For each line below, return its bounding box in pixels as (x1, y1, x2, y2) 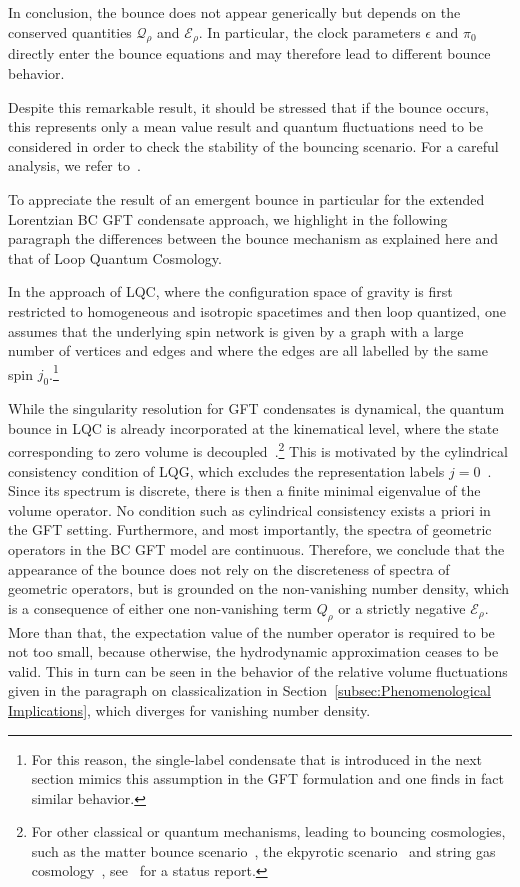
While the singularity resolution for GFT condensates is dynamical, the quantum (8, 398, 505, 419)
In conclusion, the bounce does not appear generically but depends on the (8, 2, 461, 22)
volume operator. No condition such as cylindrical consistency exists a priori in (8, 499, 491, 520)
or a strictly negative (338, 597, 466, 618)
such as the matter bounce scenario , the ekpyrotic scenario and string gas (31, 840, 496, 861)
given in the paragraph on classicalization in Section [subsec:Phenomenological (8, 680, 491, 701)
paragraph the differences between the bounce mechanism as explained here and (8, 228, 498, 249)
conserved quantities (8, 21, 132, 42)
